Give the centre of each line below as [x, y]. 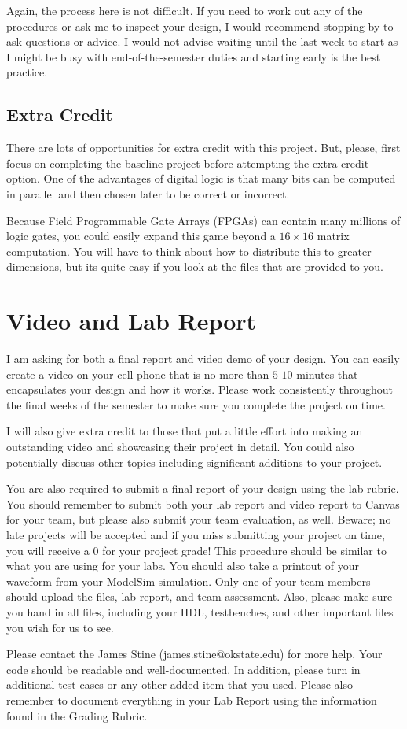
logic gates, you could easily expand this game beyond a [141, 236]
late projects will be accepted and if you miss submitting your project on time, [196, 534]
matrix [333, 236]
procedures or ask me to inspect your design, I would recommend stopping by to [200, 26]
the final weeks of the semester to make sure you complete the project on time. [196, 404]
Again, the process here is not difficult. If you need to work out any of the [185, 10]
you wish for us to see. [60, 627]
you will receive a [48, 550]
